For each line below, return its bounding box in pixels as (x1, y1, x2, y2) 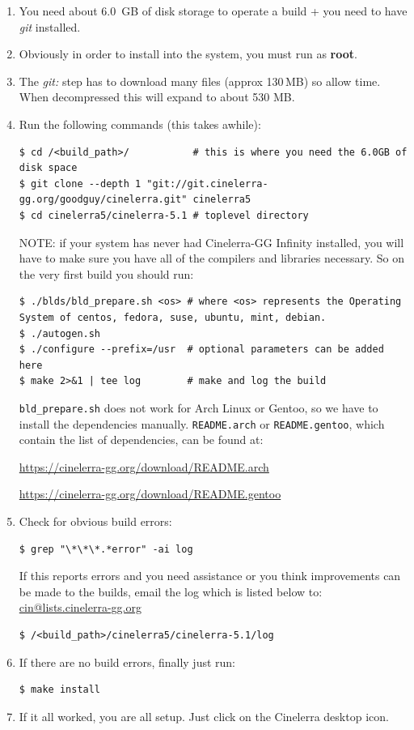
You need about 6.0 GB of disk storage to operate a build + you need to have (19, 2, 408, 19)
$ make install (19, 684, 101, 696)
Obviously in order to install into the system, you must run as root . (19, 45, 357, 62)
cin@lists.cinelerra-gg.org (19, 599, 142, 616)
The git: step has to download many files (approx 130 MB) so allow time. (19, 72, 381, 89)
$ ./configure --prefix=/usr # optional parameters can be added (19, 344, 384, 356)
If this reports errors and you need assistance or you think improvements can (19, 567, 401, 584)
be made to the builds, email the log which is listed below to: (19, 583, 323, 600)
